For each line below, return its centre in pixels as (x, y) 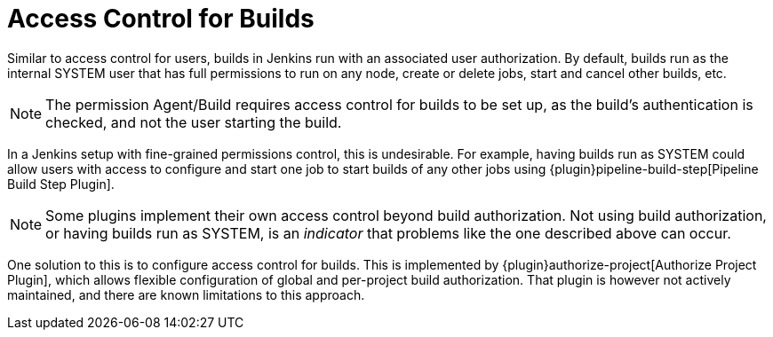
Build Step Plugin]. (61, 184)
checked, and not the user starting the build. (194, 122)
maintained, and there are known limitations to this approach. (186, 294)
